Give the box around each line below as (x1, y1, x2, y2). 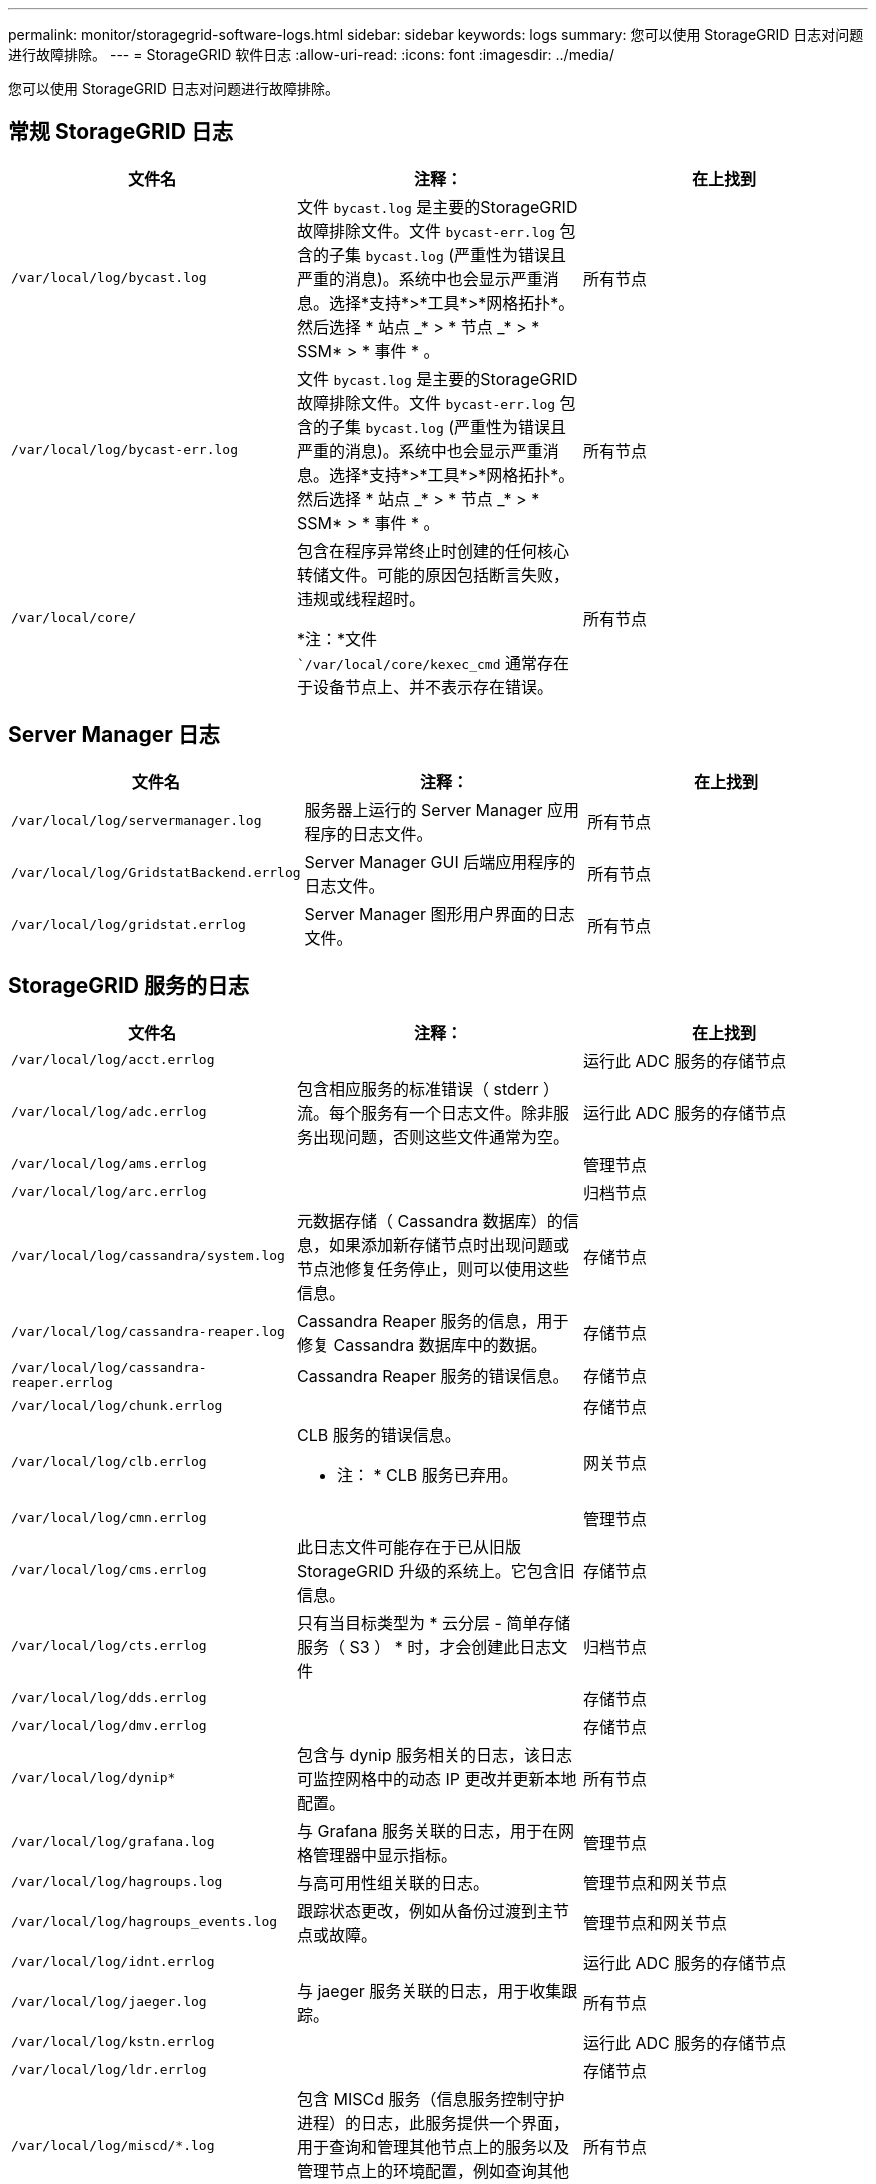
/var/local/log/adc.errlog (11, 1104, 207, 1120)
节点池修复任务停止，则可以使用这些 (296, 1258, 569, 1279)
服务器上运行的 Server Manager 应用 (304, 799, 580, 820)
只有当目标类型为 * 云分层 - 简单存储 (296, 1612, 571, 1633)
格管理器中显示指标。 (296, 1844, 457, 1865)
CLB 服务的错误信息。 (296, 1424, 461, 1445)
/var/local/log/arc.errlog (11, 1184, 207, 1200)
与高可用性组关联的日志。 (296, 1872, 489, 1893)
